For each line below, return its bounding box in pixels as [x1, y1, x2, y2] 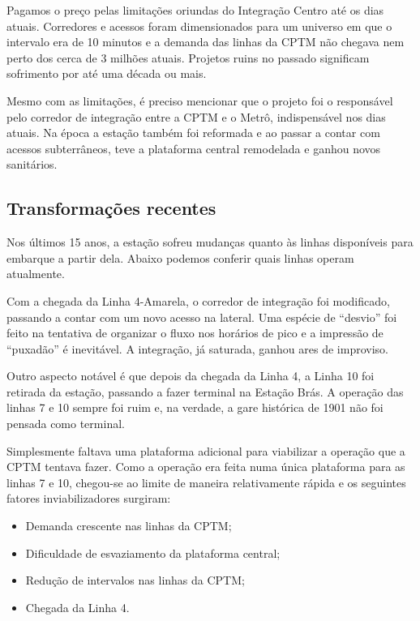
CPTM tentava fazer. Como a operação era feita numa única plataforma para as [6, 458, 405, 475]
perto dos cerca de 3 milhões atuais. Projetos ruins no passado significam [6, 49, 370, 66]
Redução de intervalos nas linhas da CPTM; [25, 572, 245, 589]
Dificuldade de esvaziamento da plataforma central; [25, 544, 281, 561]
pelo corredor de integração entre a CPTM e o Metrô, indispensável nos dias [6, 108, 386, 125]
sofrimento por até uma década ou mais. [6, 65, 207, 82]
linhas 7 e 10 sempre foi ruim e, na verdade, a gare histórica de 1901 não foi [6, 399, 384, 416]
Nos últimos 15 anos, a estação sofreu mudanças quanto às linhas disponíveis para [6, 233, 414, 251]
